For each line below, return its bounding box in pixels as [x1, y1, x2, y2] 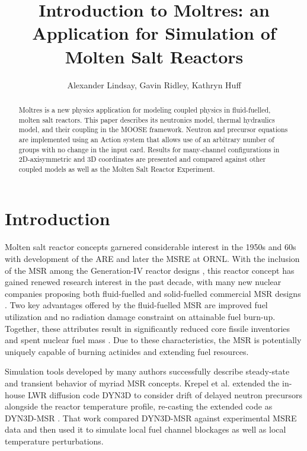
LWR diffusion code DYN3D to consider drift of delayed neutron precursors [27, 388, 302, 401]
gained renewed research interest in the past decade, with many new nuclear [5, 276, 282, 288]
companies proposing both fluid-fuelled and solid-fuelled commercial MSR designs [5, 287, 301, 299]
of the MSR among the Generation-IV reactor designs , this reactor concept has [5, 264, 295, 276]
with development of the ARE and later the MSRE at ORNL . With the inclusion [5, 252, 300, 265]
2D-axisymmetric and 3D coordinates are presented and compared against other [18, 154, 266, 164]
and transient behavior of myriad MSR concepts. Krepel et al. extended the [5, 376, 280, 389]
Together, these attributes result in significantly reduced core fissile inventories [5, 322, 290, 334]
